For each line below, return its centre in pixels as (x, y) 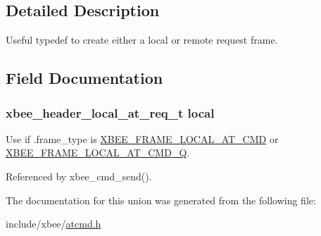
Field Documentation (84, 78)
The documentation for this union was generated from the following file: (161, 200)
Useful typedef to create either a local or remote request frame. (142, 40)
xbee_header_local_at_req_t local (110, 112)
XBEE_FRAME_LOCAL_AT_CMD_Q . (98, 153)
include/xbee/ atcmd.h (53, 224)
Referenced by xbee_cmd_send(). (79, 176)
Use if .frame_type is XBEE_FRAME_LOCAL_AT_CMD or (142, 138)
